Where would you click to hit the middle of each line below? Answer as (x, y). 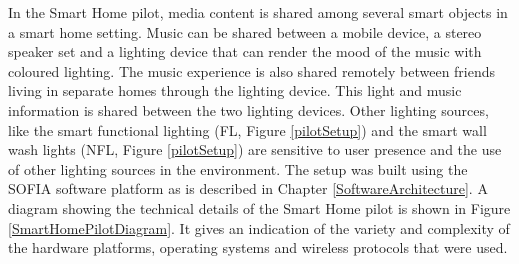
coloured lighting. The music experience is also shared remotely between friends (252, 70)
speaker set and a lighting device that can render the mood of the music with (245, 51)
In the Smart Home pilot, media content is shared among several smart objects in (258, 12)
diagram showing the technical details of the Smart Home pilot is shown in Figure (259, 207)
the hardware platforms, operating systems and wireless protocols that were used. (258, 247)
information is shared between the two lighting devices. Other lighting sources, (248, 109)
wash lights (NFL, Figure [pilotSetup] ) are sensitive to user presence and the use (255, 149)
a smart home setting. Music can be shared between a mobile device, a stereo (245, 31)
